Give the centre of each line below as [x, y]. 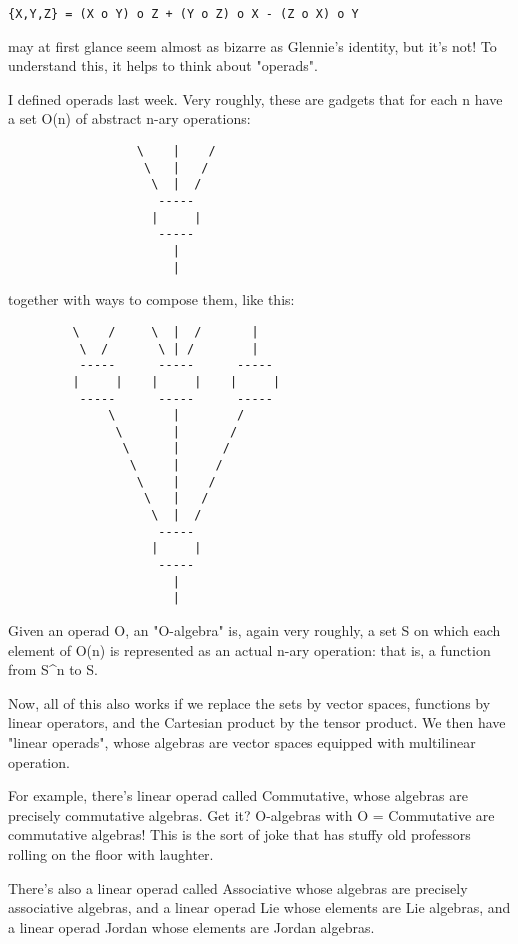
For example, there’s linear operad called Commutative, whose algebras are [238, 795]
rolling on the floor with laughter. [111, 853]
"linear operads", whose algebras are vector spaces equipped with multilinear [242, 742]
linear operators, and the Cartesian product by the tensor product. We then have [257, 722]
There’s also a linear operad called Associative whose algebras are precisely [238, 887]
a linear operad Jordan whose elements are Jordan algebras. [191, 926]
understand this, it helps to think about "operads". [163, 65]
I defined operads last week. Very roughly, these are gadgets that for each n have [255, 98]
